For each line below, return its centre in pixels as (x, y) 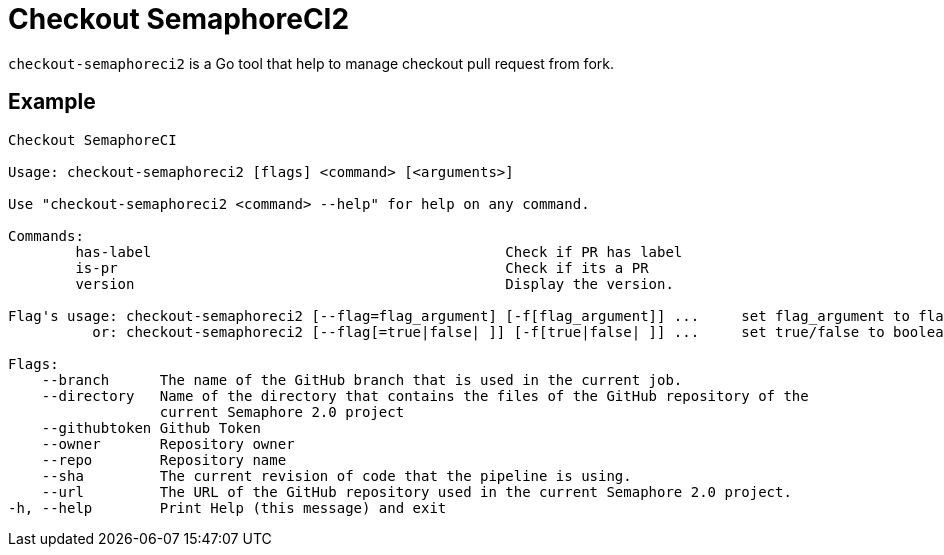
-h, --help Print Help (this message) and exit (227, 507)
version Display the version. (374, 283)
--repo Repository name (164, 459)
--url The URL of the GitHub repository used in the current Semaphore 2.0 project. (416, 491)
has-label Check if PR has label (379, 251)
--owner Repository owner (168, 443)
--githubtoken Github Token (151, 427)
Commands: (46, 235)
